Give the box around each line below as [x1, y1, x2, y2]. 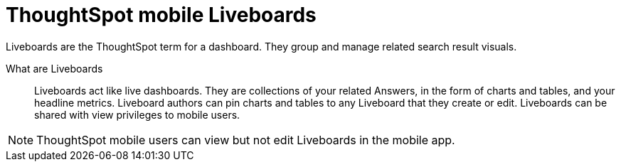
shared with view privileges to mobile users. [34, 108, 240, 121]
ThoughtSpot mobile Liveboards [6, 3, 317, 27]
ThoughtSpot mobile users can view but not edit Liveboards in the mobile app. [36, 132, 455, 147]
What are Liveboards [6, 62, 103, 75]
